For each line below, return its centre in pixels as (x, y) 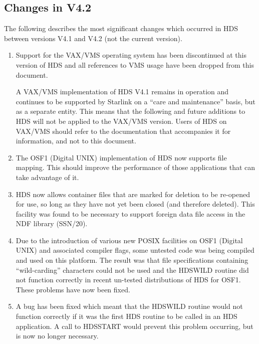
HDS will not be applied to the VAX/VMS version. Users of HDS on (121, 121)
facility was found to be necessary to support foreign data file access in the (131, 213)
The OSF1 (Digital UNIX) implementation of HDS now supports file (121, 157)
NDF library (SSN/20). (52, 223)
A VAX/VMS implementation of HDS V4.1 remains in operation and (122, 92)
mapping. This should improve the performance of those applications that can (136, 167)
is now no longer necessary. (57, 336)
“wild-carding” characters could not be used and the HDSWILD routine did (132, 270)
